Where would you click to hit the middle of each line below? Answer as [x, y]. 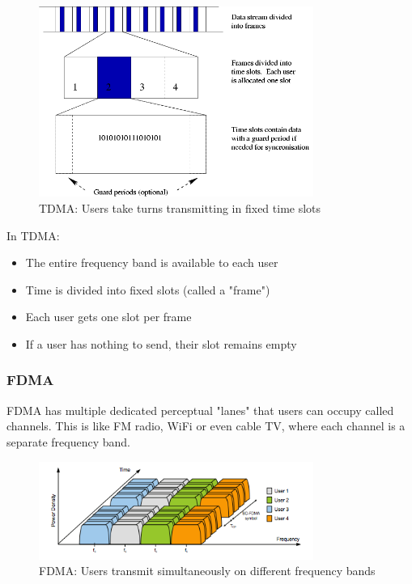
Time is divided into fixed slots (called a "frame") [148, 289]
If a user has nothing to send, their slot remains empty [161, 343]
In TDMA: [33, 235]
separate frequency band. [69, 441]
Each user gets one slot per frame [108, 317]
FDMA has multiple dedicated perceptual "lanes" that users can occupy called [200, 410]
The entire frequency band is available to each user [152, 262]
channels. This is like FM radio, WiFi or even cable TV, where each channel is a [206, 426]
